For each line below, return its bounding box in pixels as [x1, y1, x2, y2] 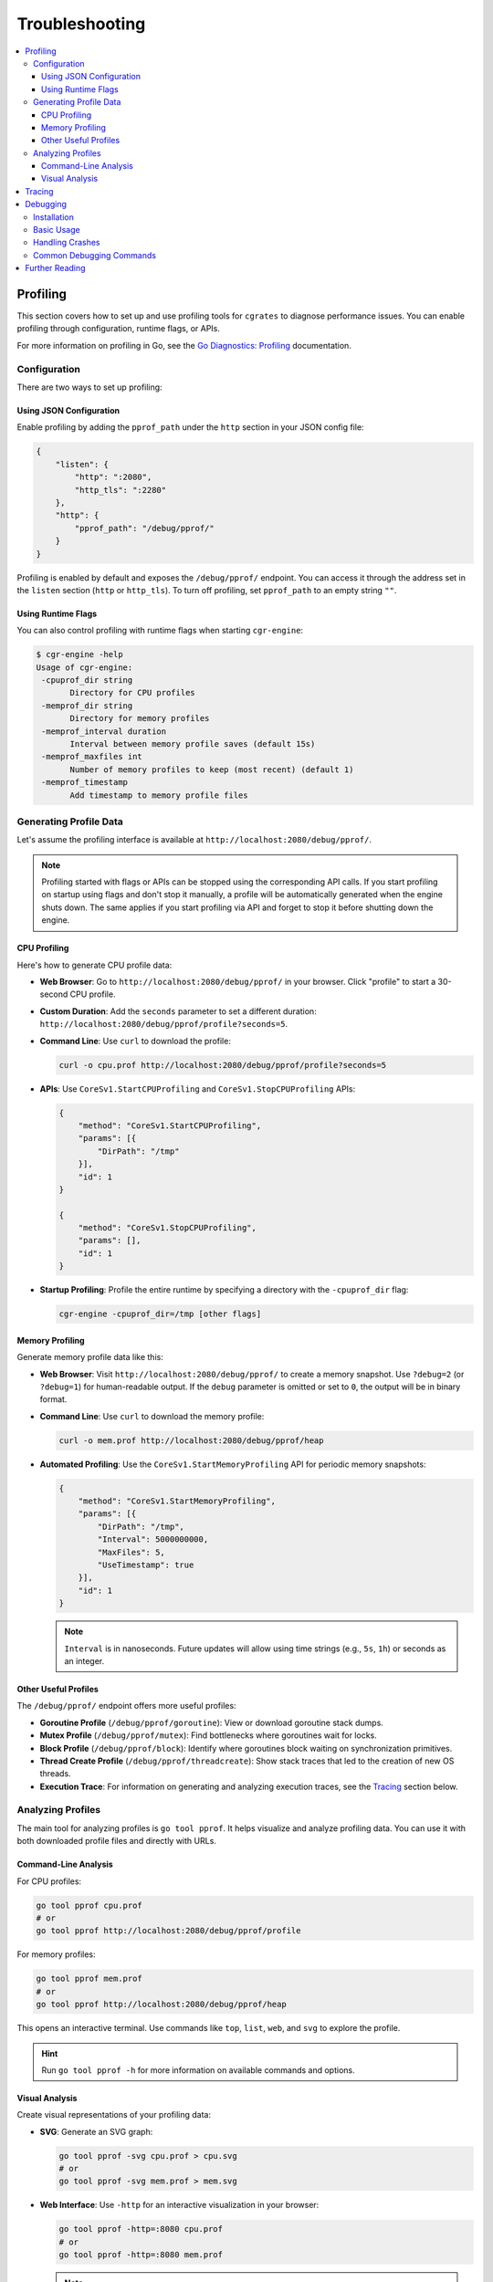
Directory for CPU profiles [69, 687, 195, 698]
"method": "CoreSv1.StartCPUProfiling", [78, 1120, 262, 1131]
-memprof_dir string [41, 700, 133, 711]
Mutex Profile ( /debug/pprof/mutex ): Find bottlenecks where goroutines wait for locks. [39, 1730, 378, 1741]
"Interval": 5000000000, [97, 1534, 209, 1544]
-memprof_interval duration [41, 726, 167, 737]
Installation [33, 211, 75, 223]
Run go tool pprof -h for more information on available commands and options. [41, 2064, 355, 2076]
